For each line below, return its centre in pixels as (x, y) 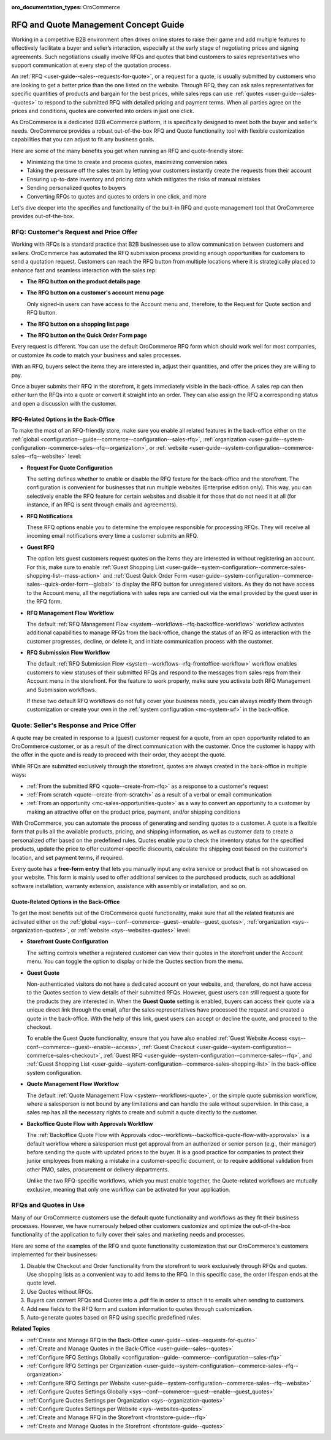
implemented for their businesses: (55, 1254)
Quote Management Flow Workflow (73, 1084)
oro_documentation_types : (47, 7)
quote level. (41, 1283)
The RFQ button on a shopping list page (78, 324)
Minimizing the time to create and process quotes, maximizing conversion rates (127, 162)
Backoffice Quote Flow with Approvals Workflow (90, 1123)
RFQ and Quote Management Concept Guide (98, 25)
